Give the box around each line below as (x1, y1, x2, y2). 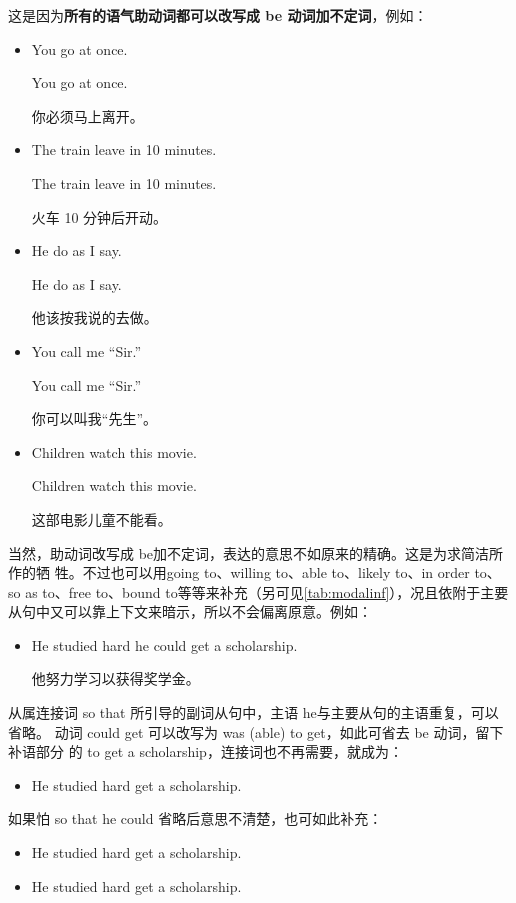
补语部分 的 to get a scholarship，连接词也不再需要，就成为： (8, 741, 403, 762)
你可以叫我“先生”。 (31, 408, 158, 429)
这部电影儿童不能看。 (31, 508, 172, 529)
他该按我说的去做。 (31, 307, 158, 328)
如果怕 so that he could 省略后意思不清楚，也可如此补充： (8, 808, 383, 829)
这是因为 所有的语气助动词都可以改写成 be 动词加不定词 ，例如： (8, 5, 428, 25)
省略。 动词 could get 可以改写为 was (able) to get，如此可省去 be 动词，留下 (8, 721, 504, 742)
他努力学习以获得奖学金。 (31, 668, 200, 689)
